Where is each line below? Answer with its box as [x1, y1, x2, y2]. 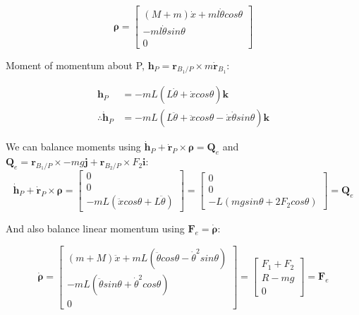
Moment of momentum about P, [6, 57, 145, 72]
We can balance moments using [6, 139, 141, 154]
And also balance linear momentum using [6, 221, 185, 236]
